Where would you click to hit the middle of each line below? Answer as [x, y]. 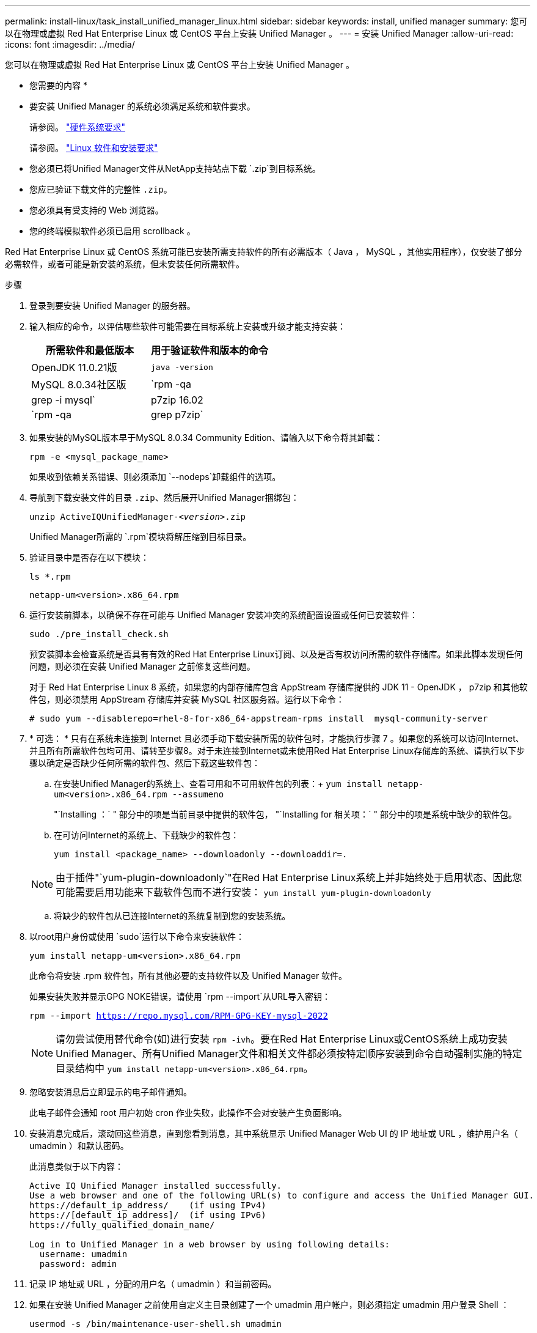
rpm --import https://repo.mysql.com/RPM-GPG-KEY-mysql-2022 [179, 1016]
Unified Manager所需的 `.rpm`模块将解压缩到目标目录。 [141, 537]
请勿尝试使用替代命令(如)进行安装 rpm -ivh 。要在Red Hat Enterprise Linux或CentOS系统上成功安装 [282, 1039]
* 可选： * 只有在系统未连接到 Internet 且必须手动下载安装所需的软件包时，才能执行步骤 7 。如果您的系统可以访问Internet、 [277, 738]
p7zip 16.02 [177, 400]
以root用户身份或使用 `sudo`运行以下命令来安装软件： [137, 936]
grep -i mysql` [63, 400]
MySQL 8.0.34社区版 [79, 385]
